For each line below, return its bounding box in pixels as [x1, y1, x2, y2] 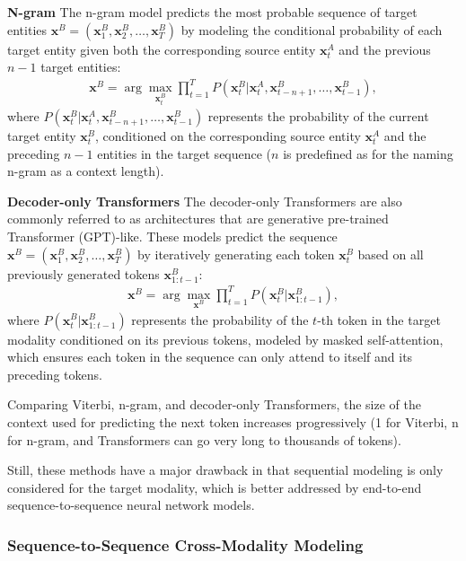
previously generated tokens [7, 264, 160, 283]
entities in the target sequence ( [97, 144, 272, 162]
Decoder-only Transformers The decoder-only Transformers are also [7, 191, 402, 210]
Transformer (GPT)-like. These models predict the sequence [7, 227, 338, 246]
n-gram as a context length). [7, 162, 164, 180]
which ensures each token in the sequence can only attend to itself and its [7, 347, 413, 366]
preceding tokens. [7, 364, 102, 383]
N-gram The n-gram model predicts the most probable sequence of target [7, 3, 418, 21]
